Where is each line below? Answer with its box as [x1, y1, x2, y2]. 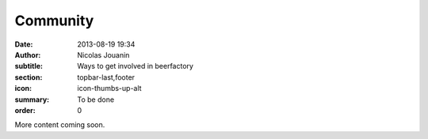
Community [14, 12, 94, 29]
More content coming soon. [14, 120, 105, 130]
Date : [14, 39, 33, 49]
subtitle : [14, 62, 44, 71]
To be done [77, 95, 115, 104]
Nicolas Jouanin [77, 50, 130, 59]
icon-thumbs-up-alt [77, 84, 142, 93]
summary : [14, 95, 50, 104]
